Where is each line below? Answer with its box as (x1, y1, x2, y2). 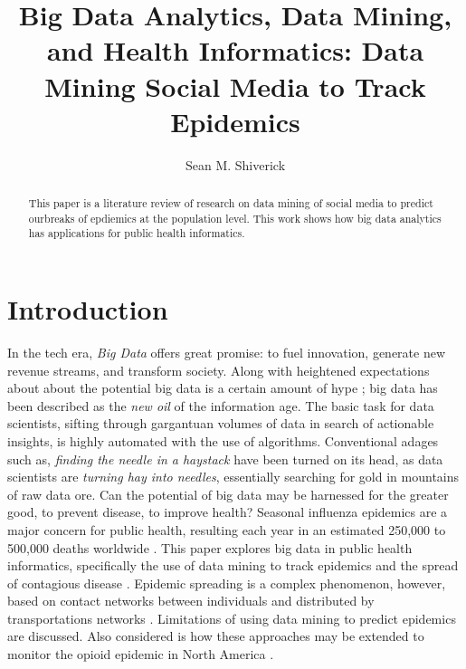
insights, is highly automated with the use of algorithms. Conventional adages (7, 431, 439, 450)
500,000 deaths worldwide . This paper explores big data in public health (7, 538, 413, 557)
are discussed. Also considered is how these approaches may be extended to (7, 626, 424, 645)
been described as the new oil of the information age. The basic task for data (7, 396, 434, 415)
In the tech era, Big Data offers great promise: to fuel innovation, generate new (7, 342, 446, 361)
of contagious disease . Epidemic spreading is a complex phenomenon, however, (7, 573, 446, 592)
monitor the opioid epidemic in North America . (7, 645, 274, 664)
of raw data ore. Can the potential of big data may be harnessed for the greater (7, 484, 449, 503)
